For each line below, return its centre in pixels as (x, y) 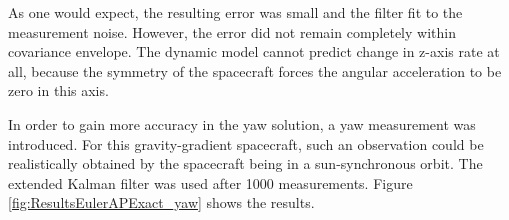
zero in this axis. (58, 90)
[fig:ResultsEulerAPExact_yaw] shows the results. (161, 202)
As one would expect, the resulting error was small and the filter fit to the (235, 12)
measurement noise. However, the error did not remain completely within (232, 31)
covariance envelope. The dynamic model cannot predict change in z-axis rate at (254, 51)
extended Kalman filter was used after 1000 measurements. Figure (210, 182)
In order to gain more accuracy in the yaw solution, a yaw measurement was (242, 123)
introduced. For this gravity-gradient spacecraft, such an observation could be (246, 143)
